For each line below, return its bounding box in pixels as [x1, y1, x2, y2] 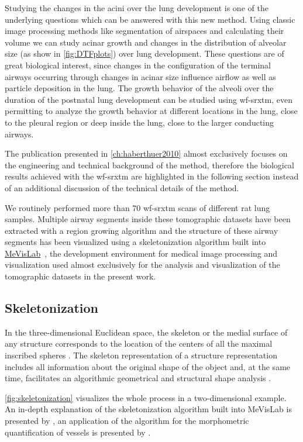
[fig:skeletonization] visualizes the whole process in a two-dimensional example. [5, 391, 287, 403]
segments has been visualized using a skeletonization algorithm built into [5, 236, 266, 248]
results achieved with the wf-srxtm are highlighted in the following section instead [5, 170, 299, 182]
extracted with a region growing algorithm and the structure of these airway [5, 224, 278, 236]
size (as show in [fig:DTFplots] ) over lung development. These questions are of [5, 47, 284, 60]
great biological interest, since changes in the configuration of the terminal [5, 58, 271, 71]
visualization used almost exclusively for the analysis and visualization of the [5, 258, 280, 271]
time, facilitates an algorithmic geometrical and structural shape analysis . [5, 372, 271, 384]
